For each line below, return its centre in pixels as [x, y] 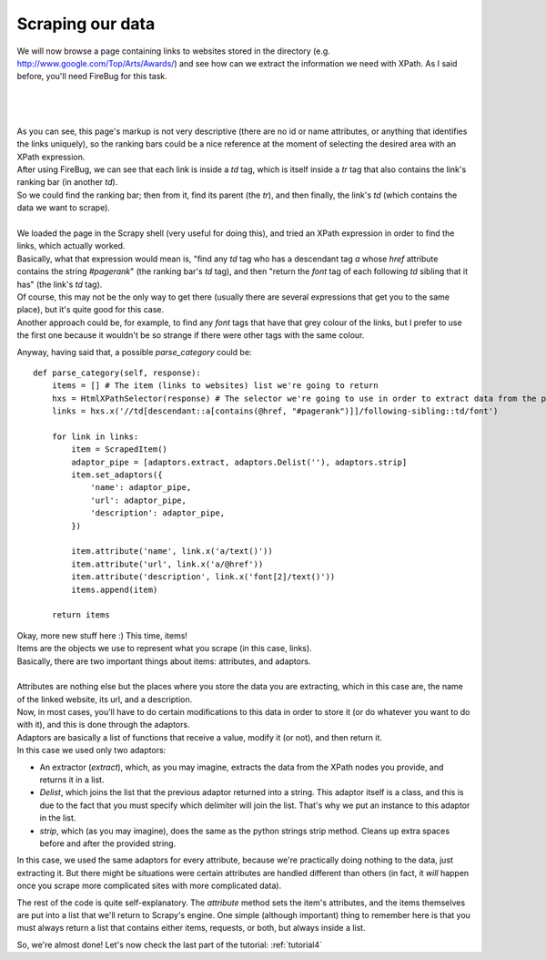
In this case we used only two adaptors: [91, 751]
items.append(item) [115, 589]
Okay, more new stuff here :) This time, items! [102, 635]
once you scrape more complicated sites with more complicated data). [149, 886]
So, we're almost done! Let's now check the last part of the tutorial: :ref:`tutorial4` [170, 945]
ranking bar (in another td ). [67, 182]
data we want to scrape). [64, 208]
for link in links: [95, 436]
